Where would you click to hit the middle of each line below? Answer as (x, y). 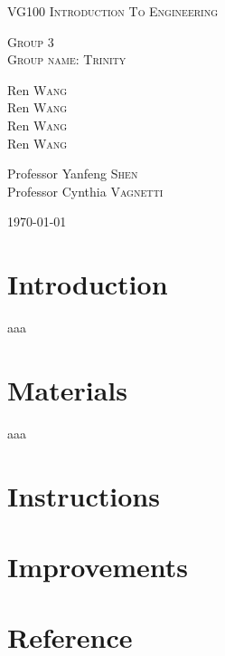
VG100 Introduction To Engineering (113, 11)
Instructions (84, 495)
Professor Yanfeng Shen (73, 174)
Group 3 (31, 41)
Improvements (98, 566)
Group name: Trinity (67, 59)
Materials (68, 389)
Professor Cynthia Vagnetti (85, 191)
